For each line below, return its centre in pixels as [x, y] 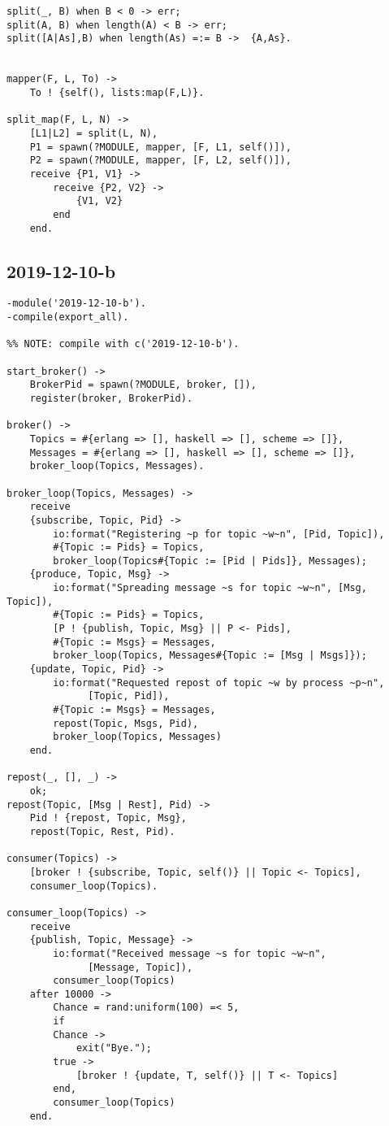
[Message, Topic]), [140, 967]
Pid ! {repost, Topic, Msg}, [108, 818]
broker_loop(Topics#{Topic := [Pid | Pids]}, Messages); [210, 561]
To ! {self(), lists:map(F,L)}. [117, 92]
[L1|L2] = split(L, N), [94, 133]
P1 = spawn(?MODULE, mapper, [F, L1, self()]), [160, 147]
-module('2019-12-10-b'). [76, 304]
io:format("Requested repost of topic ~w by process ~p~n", [219, 683]
